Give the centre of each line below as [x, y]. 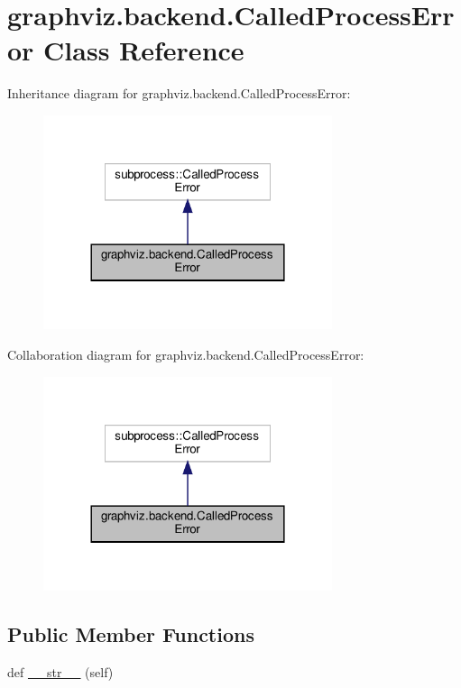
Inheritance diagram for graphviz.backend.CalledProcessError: [179, 93]
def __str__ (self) [60, 671]
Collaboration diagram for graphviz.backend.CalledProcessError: [186, 354]
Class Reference [144, 50]
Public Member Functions [131, 633]
